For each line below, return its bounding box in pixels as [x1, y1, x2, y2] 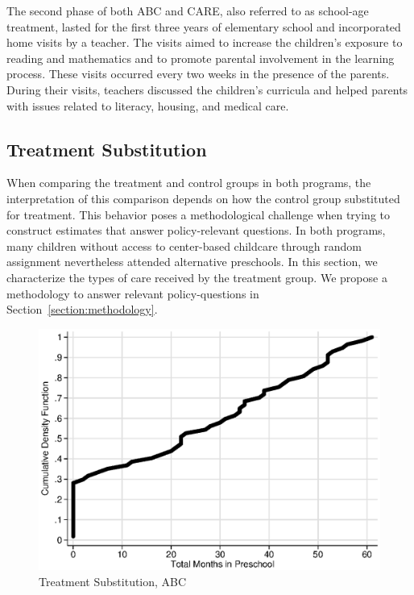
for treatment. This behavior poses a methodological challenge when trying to [6, 206, 390, 223]
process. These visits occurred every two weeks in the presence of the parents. [6, 65, 390, 82]
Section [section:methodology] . [6, 301, 158, 318]
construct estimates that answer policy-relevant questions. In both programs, [6, 222, 386, 239]
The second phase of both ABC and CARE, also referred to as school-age [6, 2, 369, 19]
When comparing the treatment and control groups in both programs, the [6, 174, 371, 191]
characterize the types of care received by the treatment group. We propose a [6, 268, 387, 285]
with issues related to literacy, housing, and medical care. [6, 97, 289, 114]
